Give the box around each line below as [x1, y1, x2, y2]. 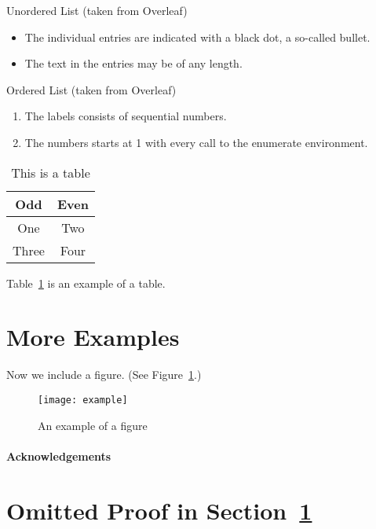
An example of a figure [38, 417, 148, 433]
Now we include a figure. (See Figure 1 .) [6, 366, 202, 383]
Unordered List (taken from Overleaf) [6, 2, 188, 18]
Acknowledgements [6, 447, 111, 464]
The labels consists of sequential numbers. [24, 108, 227, 124]
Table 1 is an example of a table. [6, 274, 166, 291]
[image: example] [38, 394, 128, 406]
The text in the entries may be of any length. [24, 55, 243, 72]
